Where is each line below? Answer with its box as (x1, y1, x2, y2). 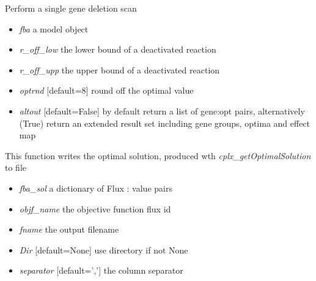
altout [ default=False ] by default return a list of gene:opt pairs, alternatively (19, 104, 305, 117)
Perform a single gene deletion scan (5, 2, 137, 14)
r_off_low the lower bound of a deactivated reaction (19, 43, 216, 56)
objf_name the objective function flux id (19, 202, 171, 215)
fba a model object (19, 22, 89, 35)
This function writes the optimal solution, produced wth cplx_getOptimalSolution (5, 149, 311, 162)
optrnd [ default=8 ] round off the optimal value (19, 84, 194, 97)
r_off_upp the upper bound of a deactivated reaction (19, 63, 220, 76)
